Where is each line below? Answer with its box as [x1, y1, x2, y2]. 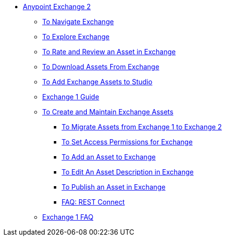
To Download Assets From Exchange [42, 63, 160, 71]
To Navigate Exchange [42, 17, 114, 26]
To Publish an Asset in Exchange [62, 183, 166, 191]
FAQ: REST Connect [62, 198, 125, 206]
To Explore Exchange [42, 32, 110, 41]
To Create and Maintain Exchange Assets [42, 108, 174, 116]
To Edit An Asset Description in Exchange [62, 168, 194, 176]
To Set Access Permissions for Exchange [62, 138, 193, 146]
